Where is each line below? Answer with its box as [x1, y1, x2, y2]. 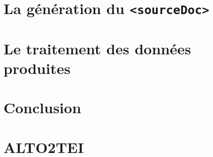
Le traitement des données [4, 38, 191, 58]
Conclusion [4, 97, 82, 118]
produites [4, 57, 70, 78]
